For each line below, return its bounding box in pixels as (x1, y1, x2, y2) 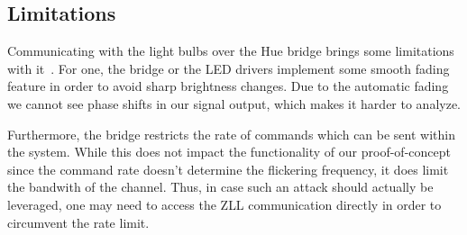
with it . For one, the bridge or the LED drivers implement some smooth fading (7, 59, 450, 77)
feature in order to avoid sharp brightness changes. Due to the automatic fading (7, 77, 449, 95)
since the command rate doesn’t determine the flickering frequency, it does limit (7, 159, 449, 178)
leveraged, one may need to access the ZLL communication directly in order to (7, 194, 442, 213)
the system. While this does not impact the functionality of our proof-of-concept (7, 142, 451, 161)
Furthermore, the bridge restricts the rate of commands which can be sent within (7, 124, 455, 143)
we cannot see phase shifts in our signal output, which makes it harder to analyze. (7, 94, 462, 113)
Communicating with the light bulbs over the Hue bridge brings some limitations (7, 41, 454, 60)
